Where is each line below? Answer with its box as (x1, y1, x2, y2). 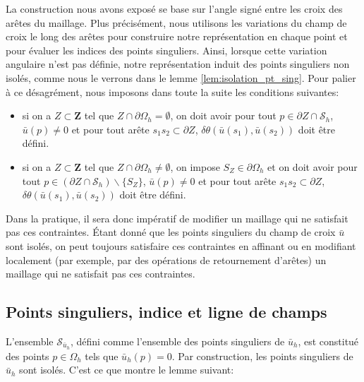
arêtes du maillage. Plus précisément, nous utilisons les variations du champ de (6, 15, 347, 30)
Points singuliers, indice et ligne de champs (6, 301, 327, 323)
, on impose (170, 159, 220, 174)
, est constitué (298, 333, 359, 348)
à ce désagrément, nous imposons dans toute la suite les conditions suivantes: (6, 84, 339, 99)
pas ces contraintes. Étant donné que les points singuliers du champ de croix (6, 225, 336, 239)
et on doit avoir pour (267, 159, 358, 174)
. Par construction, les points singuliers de (171, 348, 353, 363)
